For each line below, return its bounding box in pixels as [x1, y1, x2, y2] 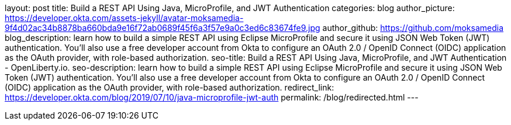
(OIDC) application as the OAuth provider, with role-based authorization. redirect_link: [5, 82, 334, 92]
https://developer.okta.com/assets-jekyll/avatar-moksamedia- [5, 13, 244, 23]
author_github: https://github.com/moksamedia [322, 23, 504, 33]
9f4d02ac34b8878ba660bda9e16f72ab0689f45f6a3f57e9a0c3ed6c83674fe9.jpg [5, 23, 320, 33]
